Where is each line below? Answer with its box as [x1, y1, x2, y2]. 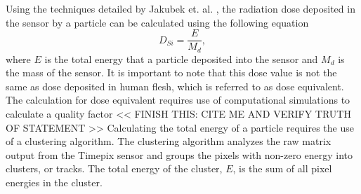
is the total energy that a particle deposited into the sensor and [44, 51, 318, 66]
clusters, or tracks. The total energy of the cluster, [6, 161, 223, 176]
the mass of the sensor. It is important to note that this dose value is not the [6, 65, 337, 80]
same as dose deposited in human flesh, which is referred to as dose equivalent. [6, 78, 344, 93]
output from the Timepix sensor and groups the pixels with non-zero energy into [6, 147, 353, 162]
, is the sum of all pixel [232, 161, 332, 176]
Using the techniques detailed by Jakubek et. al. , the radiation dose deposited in [6, 1, 355, 15]
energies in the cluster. [6, 175, 103, 190]
